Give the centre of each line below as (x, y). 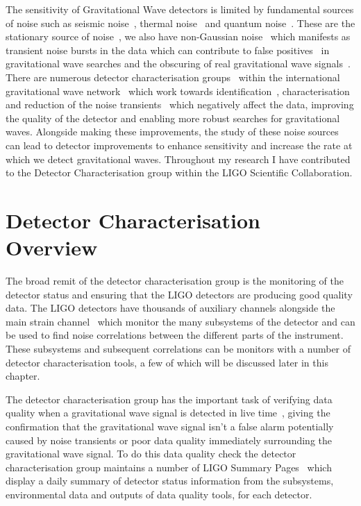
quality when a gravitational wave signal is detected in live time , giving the (168, 413)
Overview (52, 247)
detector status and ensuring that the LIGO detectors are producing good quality (179, 294)
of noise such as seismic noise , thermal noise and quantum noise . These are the (180, 23)
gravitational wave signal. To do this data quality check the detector (151, 454)
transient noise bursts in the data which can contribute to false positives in (168, 50)
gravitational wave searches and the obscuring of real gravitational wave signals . (178, 64)
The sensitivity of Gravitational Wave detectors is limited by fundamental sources (180, 9)
